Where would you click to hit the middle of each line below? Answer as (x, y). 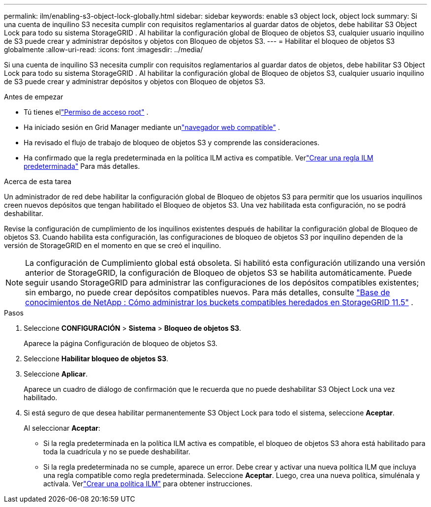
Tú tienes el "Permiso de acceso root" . (86, 112)
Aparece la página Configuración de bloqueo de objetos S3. (121, 343)
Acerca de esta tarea (38, 181)
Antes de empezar (34, 97)
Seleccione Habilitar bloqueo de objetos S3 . (96, 359)
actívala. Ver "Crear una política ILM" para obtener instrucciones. (148, 484)
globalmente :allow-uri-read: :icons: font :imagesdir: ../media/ (104, 49)
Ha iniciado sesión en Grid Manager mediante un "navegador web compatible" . (152, 127)
